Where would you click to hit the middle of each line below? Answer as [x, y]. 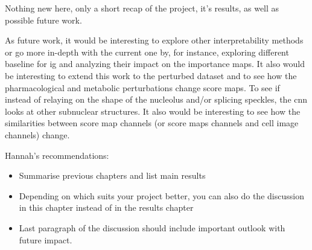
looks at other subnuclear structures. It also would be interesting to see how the [153, 111]
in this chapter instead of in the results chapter [106, 207]
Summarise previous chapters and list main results [112, 175]
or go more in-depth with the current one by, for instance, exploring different [147, 52]
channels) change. [37, 134]
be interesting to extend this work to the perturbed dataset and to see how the [151, 75]
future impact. [46, 239]
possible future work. [43, 20]
